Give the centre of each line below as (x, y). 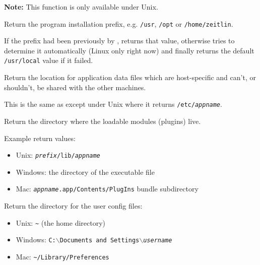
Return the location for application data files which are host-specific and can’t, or (130, 77)
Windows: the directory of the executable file (85, 172)
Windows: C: (36, 240)
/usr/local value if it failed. (49, 60)
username (158, 241)
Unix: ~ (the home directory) (61, 222)
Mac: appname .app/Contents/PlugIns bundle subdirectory (107, 189)
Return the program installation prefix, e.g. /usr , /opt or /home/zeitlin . (119, 23)
